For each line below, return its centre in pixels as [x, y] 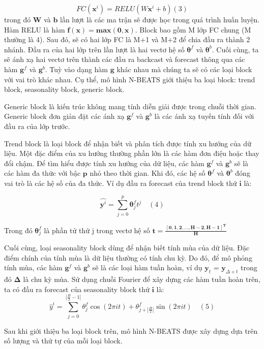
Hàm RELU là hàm [35, 29]
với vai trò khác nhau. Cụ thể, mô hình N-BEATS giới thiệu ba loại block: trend [130, 79]
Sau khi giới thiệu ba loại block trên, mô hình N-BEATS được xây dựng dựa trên [131, 330]
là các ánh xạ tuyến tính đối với [204, 116]
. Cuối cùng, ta [235, 49]
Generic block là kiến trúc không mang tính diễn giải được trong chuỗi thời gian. [130, 106]
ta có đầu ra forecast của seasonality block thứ [77, 289]
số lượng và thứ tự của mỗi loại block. [63, 341]
